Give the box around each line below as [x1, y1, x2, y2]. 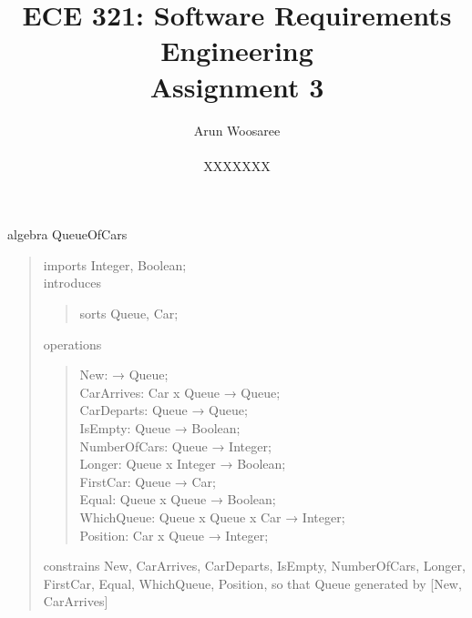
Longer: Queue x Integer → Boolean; [79, 454, 286, 473]
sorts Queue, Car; [79, 304, 179, 323]
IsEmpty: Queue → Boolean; [79, 419, 241, 438]
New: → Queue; [79, 365, 169, 384]
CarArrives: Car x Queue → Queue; [79, 382, 281, 401]
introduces [43, 273, 101, 292]
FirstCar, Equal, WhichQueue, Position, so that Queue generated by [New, [43, 573, 462, 593]
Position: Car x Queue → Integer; [79, 525, 269, 544]
